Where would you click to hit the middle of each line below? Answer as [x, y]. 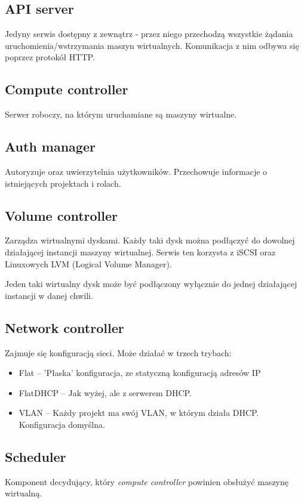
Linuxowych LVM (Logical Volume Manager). [88, 263]
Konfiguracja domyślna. [62, 424]
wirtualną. [24, 493]
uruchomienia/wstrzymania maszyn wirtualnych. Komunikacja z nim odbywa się [152, 45]
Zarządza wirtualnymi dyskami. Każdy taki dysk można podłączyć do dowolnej [150, 240]
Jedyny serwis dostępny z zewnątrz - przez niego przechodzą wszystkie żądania [149, 34]
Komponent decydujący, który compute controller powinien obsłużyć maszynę [147, 481]
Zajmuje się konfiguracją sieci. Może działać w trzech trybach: [118, 352]
